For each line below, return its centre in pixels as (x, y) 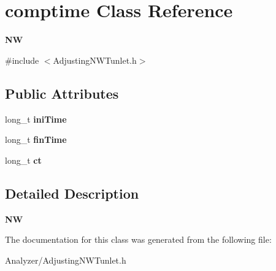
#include (22, 60)
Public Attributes (62, 93)
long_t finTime (36, 139)
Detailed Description (72, 193)
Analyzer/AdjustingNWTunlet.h (66, 260)
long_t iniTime (36, 119)
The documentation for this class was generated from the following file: (138, 239)
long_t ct (23, 160)
